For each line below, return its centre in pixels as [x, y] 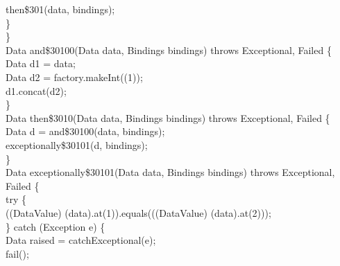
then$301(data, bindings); [60, 9]
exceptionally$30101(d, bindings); [77, 144]
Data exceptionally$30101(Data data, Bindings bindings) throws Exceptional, [170, 172]
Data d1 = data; [41, 63]
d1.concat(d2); [36, 90]
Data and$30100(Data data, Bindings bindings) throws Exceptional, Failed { [169, 50]
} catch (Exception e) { [56, 226]
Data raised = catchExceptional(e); [81, 240]
